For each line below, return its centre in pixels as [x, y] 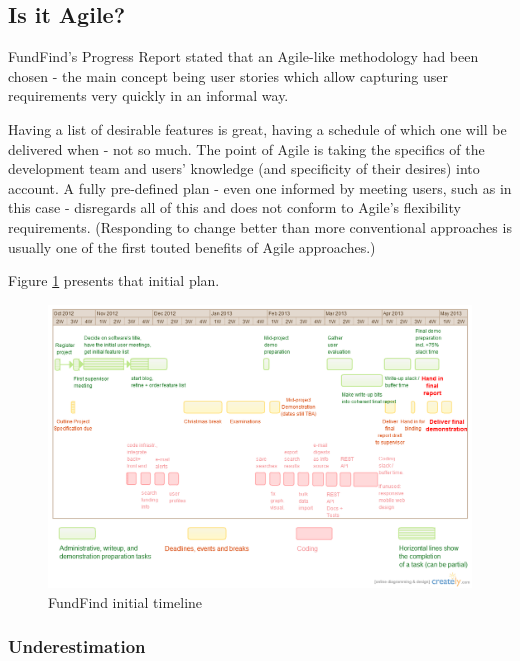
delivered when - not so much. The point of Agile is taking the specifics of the [246, 148]
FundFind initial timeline [125, 601]
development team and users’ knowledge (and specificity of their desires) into [244, 168]
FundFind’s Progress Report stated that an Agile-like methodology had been [243, 56]
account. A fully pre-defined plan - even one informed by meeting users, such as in [260, 187]
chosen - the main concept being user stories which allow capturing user [228, 75]
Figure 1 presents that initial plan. [114, 280]
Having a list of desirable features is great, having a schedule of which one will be [257, 128]
